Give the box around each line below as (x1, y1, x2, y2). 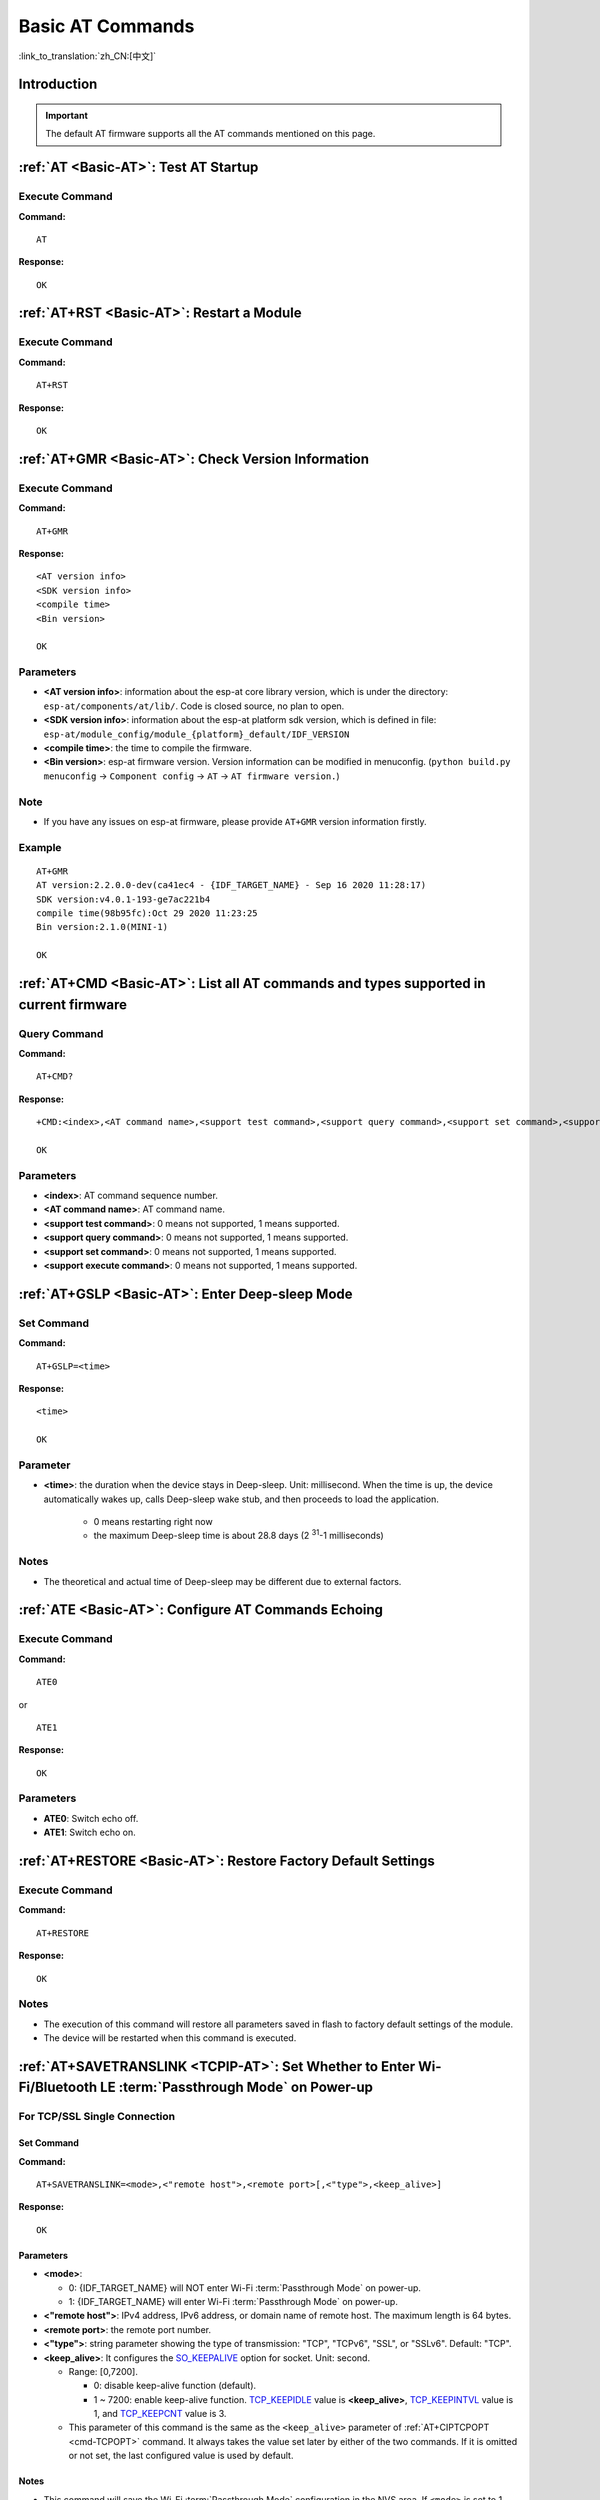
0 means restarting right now (93, 1516, 214, 1528)
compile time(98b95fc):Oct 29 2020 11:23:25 (36, 908, 259, 919)
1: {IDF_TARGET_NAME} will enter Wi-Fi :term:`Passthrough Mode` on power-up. (68, 2295, 399, 2307)
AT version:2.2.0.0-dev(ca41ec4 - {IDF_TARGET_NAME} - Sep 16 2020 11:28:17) (36, 880, 427, 891)
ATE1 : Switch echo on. (43, 1826, 137, 1839)
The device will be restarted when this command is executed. (43, 2032, 297, 2044)
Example (18, 840, 62, 854)
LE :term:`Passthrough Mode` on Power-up (100, 2079, 374, 2096)
